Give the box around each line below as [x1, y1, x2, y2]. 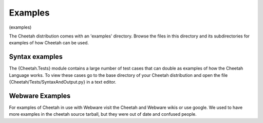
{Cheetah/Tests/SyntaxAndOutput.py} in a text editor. [9, 79, 116, 85]
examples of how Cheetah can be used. [9, 40, 89, 46]
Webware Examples [9, 91, 71, 100]
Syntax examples [9, 53, 63, 61]
